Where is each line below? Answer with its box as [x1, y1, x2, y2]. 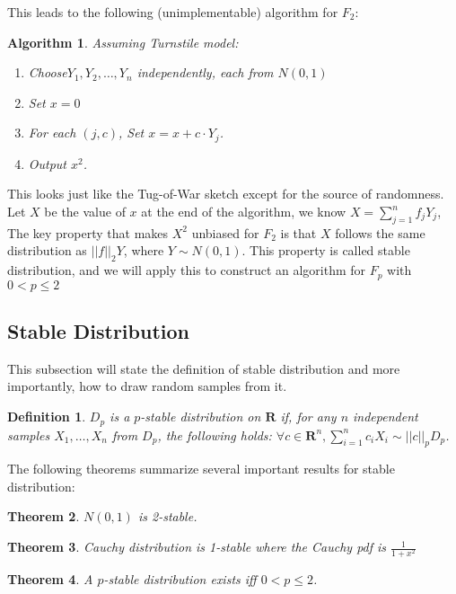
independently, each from [136, 63, 274, 82]
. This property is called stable [241, 241, 410, 260]
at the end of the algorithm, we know [141, 202, 346, 221]
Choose [28, 63, 67, 82]
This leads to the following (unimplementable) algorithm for [7, 3, 338, 21]
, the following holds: [157, 425, 272, 444]
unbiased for [191, 223, 259, 242]
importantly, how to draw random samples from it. [7, 377, 287, 395]
